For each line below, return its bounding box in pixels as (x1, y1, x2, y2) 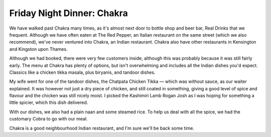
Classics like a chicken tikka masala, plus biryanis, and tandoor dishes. (9, 69, 156, 75)
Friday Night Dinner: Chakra (9, 8, 128, 19)
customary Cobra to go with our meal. (9, 116, 88, 122)
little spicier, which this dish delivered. (9, 99, 88, 105)
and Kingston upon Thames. (9, 46, 68, 52)
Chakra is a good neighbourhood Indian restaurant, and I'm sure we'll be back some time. (9, 125, 195, 131)
